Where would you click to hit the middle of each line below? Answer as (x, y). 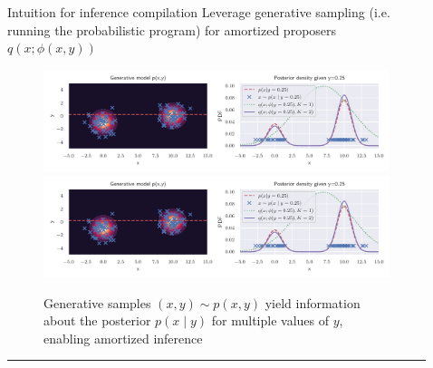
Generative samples (97, 302)
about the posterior (97, 320)
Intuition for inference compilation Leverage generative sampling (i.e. (199, 12)
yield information (313, 302)
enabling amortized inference (123, 338)
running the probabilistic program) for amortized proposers (172, 29)
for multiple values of (270, 320)
